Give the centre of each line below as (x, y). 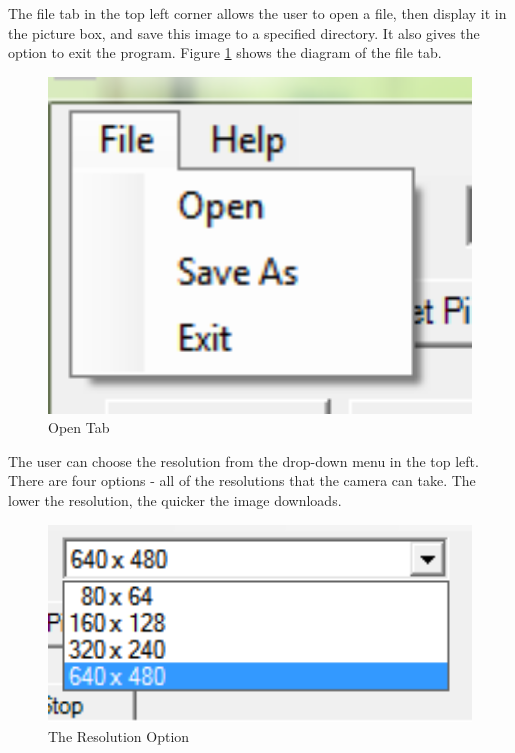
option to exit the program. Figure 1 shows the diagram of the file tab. (225, 52)
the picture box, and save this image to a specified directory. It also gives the (244, 32)
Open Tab (79, 427)
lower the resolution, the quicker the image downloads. (175, 499)
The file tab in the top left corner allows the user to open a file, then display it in (257, 13)
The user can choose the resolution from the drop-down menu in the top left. (243, 460)
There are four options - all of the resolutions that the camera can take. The (242, 480)
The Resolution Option (119, 735)
